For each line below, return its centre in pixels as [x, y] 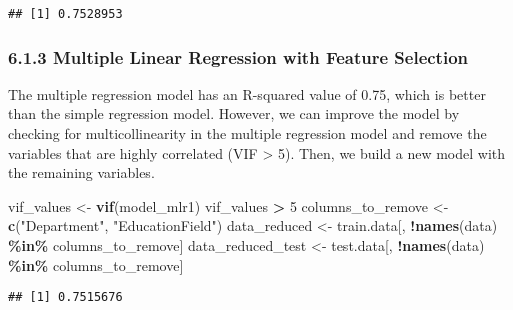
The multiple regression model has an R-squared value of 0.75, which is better [247, 93]
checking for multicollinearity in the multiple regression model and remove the [247, 133]
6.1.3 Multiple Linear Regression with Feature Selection [238, 56]
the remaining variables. [81, 172]
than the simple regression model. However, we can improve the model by [234, 113]
